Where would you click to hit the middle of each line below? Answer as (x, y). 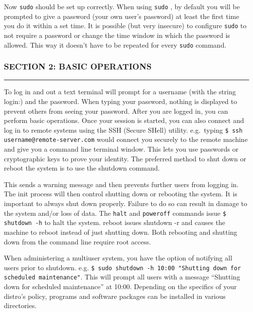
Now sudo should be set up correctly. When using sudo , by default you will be (122, 6)
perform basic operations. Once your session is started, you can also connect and (124, 120)
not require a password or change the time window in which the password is (117, 35)
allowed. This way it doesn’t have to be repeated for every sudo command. (115, 44)
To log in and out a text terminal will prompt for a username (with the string (120, 92)
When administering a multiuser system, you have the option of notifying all (118, 258)
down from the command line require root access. (78, 241)
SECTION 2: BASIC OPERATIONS (78, 66)
